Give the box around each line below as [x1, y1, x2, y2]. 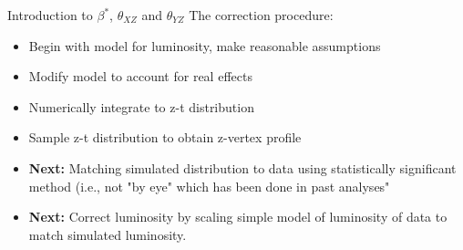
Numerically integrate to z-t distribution [28, 97, 254, 116]
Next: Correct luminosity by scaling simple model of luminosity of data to [28, 207, 448, 226]
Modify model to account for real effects [28, 67, 252, 86]
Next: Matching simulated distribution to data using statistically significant [28, 158, 457, 177]
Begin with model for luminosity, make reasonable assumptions [28, 36, 381, 55]
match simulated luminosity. [28, 224, 187, 244]
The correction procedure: [189, 5, 334, 24]
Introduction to [7, 5, 93, 24]
